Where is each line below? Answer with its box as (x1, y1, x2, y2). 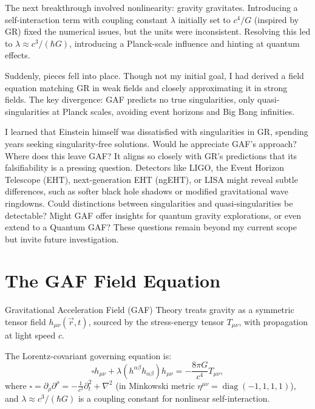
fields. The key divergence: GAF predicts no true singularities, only (5, 93, 255, 106)
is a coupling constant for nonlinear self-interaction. (78, 392, 270, 405)
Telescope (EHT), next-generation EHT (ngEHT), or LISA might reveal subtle (5, 173, 298, 185)
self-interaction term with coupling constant (5, 13, 168, 26)
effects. (5, 49, 30, 61)
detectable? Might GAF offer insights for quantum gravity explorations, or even (5, 208, 302, 221)
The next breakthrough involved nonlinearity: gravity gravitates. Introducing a (5, 1, 298, 13)
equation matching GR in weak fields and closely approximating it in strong (5, 81, 288, 94)
